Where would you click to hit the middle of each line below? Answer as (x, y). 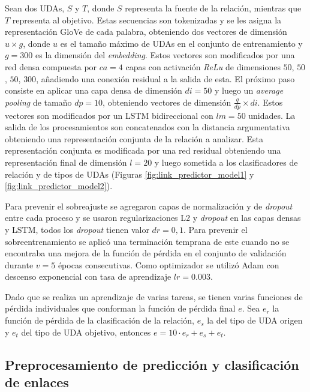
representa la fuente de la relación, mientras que (213, 8)
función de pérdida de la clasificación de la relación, (100, 320)
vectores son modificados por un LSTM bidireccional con (109, 115)
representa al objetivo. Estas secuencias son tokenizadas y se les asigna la (147, 20)
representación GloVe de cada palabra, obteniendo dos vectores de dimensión (146, 32)
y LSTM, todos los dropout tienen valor (77, 229)
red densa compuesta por (51, 66)
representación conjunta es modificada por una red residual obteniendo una (143, 150)
